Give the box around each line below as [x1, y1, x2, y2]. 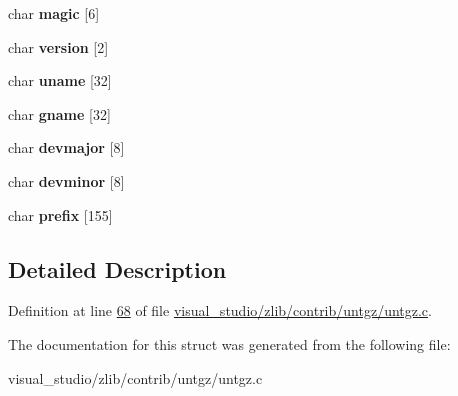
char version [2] [8, 36, 109, 57]
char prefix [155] [8, 204, 113, 225]
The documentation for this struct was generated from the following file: [8, 333, 451, 354]
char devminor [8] [8, 170, 125, 191]
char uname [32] [8, 70, 112, 91]
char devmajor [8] [8, 137, 125, 158]
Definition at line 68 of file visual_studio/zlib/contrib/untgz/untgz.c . [8, 300, 432, 321]
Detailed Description [8, 253, 227, 284]
